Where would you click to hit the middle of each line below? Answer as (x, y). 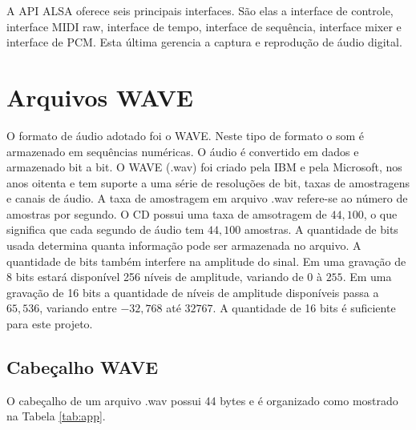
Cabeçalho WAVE (83, 367)
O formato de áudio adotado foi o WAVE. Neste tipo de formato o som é (186, 135)
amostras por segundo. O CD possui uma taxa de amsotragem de (167, 213)
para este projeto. (50, 324)
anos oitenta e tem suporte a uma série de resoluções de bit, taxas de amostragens (208, 182)
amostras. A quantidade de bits (321, 229)
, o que (380, 213)
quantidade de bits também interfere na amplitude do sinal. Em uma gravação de (206, 261)
